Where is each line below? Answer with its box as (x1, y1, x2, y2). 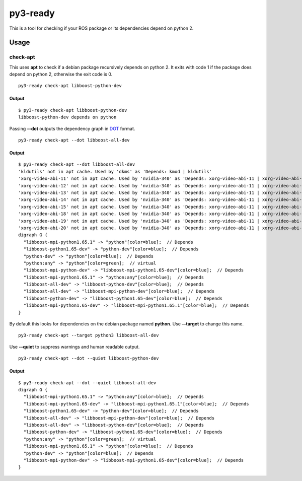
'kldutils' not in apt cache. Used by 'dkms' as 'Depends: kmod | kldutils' (18, 169, 212, 174)
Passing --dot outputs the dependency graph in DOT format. (9, 125, 135, 131)
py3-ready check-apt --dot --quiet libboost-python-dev (18, 356, 159, 361)
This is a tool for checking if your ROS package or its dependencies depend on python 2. (9, 25, 194, 31)
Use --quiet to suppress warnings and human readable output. (9, 343, 140, 350)
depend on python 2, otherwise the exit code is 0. (9, 71, 113, 78)
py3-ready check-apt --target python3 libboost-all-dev (18, 332, 159, 338)
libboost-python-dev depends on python (18, 114, 117, 120)
